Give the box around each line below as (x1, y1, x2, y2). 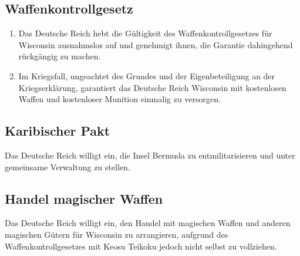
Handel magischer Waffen (5, 189, 163, 207)
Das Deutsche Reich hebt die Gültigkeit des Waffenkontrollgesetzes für (18, 27, 272, 39)
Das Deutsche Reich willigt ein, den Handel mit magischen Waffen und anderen (5, 217, 291, 229)
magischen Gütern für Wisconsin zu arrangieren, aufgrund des (5, 228, 228, 240)
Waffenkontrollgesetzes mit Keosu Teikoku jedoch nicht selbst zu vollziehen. (5, 240, 277, 252)
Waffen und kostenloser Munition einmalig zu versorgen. (18, 93, 221, 105)
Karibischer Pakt (5, 122, 110, 140)
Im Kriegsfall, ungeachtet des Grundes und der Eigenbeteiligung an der (18, 69, 275, 82)
